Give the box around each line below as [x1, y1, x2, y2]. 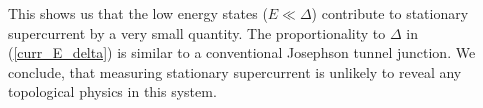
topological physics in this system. [8, 81, 217, 102]
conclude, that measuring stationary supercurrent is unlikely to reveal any [8, 61, 462, 82]
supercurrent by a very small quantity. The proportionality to [8, 22, 386, 43]
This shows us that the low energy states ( [8, 3, 268, 23]
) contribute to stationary [311, 3, 469, 23]
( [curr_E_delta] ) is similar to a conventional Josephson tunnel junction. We [8, 42, 476, 63]
